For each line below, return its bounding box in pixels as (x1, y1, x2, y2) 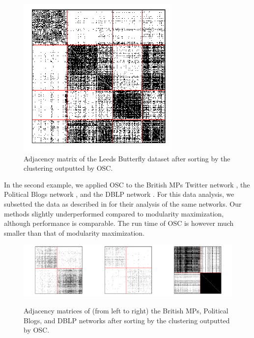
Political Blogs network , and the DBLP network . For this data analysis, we (4, 189, 234, 199)
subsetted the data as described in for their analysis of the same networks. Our (4, 198, 242, 209)
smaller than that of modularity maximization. (4, 227, 145, 238)
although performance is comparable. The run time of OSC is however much (4, 218, 234, 228)
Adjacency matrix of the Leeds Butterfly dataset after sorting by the (24, 153, 230, 163)
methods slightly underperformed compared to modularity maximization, (4, 208, 224, 218)
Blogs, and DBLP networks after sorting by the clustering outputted (24, 315, 230, 325)
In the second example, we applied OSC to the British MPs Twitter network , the (4, 179, 250, 189)
